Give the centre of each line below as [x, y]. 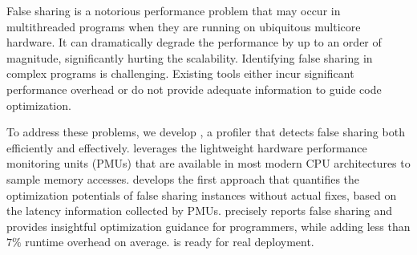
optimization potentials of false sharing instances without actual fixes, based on [202, 194]
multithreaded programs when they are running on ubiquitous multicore [184, 26]
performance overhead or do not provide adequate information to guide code [194, 89]
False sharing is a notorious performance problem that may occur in [174, 10]
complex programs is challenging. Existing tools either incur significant [180, 73]
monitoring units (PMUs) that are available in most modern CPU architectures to [208, 163]
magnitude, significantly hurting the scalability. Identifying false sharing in [190, 57]
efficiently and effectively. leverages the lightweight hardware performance [187, 147]
